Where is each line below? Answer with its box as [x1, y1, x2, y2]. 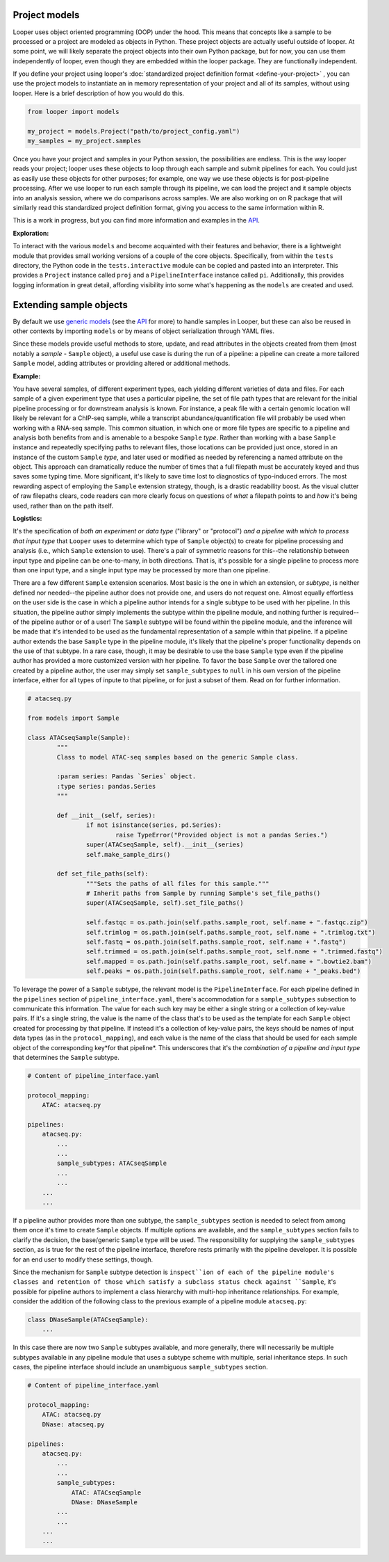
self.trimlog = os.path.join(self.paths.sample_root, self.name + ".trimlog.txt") [85, 928, 376, 936]
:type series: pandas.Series [56, 782, 156, 790]
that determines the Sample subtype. [13, 1053, 119, 1061]
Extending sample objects [13, 299, 129, 311]
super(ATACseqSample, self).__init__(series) [85, 841, 244, 848]
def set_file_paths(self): [56, 870, 149, 878]
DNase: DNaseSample [71, 1498, 138, 1506]
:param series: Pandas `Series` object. [56, 773, 197, 780]
